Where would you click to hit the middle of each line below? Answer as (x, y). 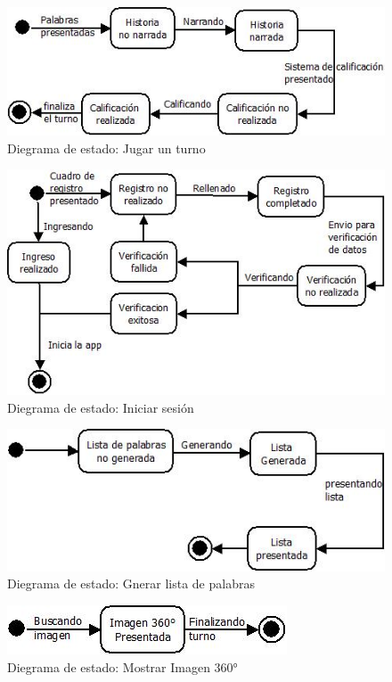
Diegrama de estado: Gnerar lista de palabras (131, 583)
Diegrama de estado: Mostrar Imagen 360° (122, 666)
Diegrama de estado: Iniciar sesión (101, 407)
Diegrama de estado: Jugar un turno (106, 148)
